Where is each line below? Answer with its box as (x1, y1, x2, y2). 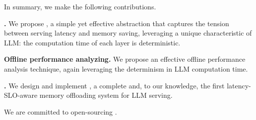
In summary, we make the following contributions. (4, 1, 156, 11)
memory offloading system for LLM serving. (39, 90, 173, 100)
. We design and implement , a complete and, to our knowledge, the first (4, 80, 225, 90)
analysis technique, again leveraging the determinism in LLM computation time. (4, 63, 248, 74)
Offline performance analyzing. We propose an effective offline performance (4, 54, 246, 64)
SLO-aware (4, 90, 38, 100)
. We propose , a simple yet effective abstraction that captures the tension (4, 18, 229, 28)
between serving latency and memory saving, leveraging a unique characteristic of (4, 28, 252, 38)
